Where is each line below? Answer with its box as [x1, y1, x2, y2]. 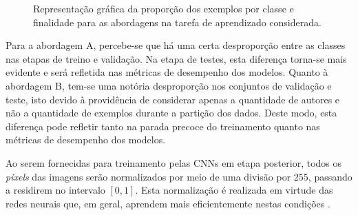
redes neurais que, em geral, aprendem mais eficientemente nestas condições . [6, 196, 330, 210]
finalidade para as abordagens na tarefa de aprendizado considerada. [33, 14, 322, 29]
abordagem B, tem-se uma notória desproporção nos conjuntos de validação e [6, 78, 332, 92]
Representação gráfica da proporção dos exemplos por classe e [33, 1, 294, 15]
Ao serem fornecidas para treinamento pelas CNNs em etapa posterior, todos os [6, 155, 341, 170]
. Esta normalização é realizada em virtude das [135, 183, 333, 197]
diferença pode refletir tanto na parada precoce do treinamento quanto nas [6, 119, 320, 133]
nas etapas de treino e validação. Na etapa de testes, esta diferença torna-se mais [6, 51, 347, 65]
